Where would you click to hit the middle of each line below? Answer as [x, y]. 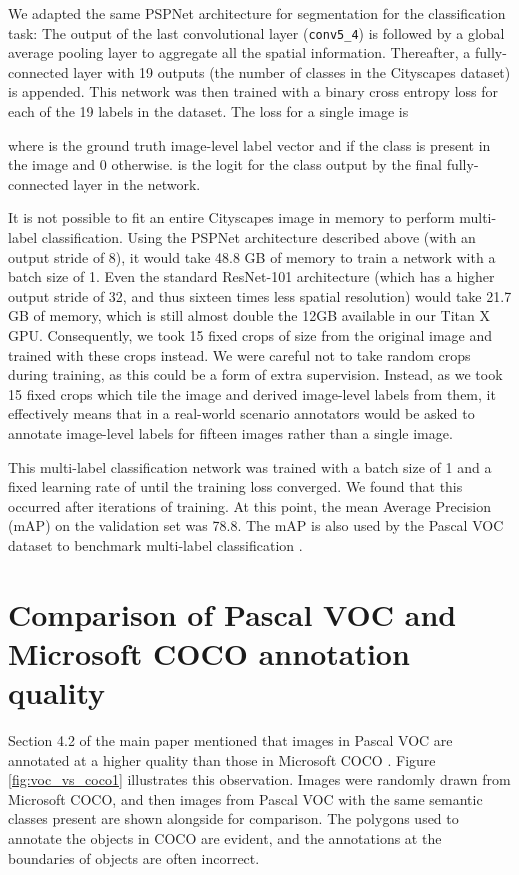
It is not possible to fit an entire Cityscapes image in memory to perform [231, 217]
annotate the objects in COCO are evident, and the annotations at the [225, 837]
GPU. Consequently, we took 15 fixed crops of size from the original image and [250, 334]
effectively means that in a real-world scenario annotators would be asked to [241, 413]
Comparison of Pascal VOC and [232, 613]
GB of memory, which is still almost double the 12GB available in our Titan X [249, 315]
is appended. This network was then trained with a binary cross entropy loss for [253, 91]
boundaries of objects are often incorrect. [134, 857]
